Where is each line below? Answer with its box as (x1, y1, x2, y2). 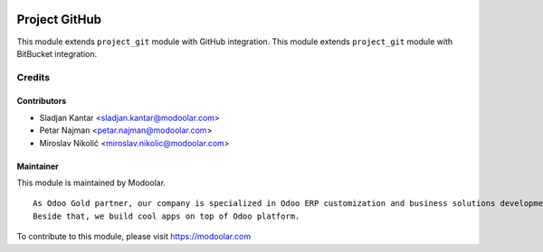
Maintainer (16, 161, 59, 172)
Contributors (16, 96, 67, 107)
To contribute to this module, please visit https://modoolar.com (16, 231, 252, 242)
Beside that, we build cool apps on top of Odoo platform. (33, 210, 300, 221)
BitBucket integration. (16, 48, 98, 59)
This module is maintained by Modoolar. (16, 177, 167, 189)
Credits (16, 70, 50, 83)
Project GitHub (16, 12, 101, 27)
